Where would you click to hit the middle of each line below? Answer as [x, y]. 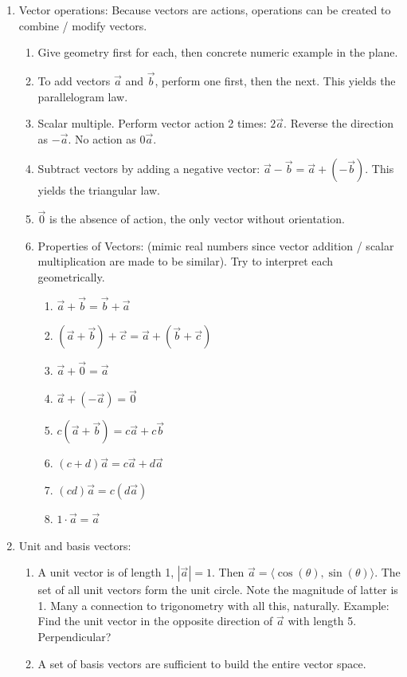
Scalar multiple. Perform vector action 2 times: [152, 123]
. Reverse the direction [339, 123]
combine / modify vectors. [83, 25]
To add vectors [74, 81]
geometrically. [71, 276]
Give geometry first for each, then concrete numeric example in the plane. [218, 52]
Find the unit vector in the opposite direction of [155, 621]
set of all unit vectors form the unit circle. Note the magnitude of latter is [218, 590]
